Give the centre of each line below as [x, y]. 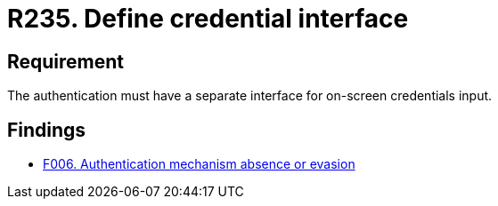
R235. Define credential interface [208, 19]
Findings [47, 130]
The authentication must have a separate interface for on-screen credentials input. [250, 96]
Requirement [66, 61]
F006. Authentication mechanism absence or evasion [199, 164]
